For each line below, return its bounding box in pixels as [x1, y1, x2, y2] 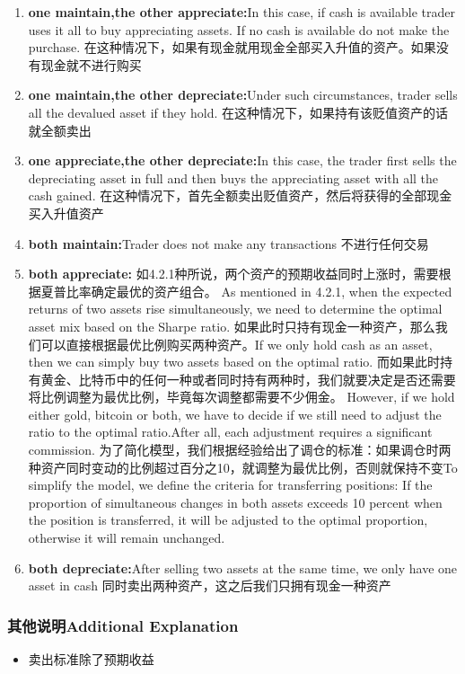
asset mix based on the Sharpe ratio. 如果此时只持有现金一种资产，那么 [28, 316, 435, 335]
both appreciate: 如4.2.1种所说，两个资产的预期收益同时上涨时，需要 [28, 264, 439, 283]
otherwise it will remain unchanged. [28, 528, 225, 547]
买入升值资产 [28, 203, 104, 222]
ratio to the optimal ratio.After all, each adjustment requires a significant [28, 422, 433, 441]
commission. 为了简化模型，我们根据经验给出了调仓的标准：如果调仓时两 [28, 440, 452, 459]
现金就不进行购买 [40, 55, 142, 74]
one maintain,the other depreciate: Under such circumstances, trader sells [28, 85, 458, 104]
